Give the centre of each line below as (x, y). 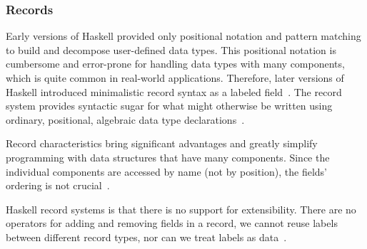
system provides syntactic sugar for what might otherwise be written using (169, 106)
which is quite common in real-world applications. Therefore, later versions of (175, 78)
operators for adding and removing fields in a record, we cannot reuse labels (172, 223)
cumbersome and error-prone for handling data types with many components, (175, 64)
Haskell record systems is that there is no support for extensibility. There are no (181, 209)
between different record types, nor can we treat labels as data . (146, 237)
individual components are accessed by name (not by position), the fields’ (166, 171)
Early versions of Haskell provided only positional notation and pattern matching (183, 36)
